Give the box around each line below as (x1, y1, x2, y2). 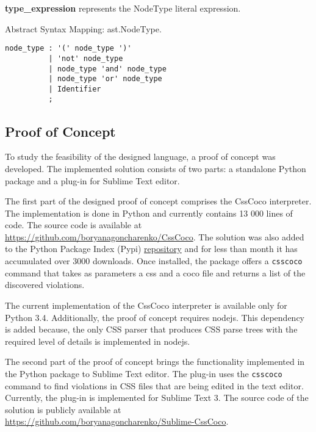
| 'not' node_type (48, 54, 123, 63)
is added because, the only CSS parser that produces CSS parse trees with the (5, 323, 298, 336)
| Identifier (48, 84, 101, 93)
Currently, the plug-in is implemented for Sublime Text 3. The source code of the (5, 391, 309, 404)
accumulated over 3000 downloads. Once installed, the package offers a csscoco (5, 254, 303, 267)
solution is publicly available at (5, 403, 121, 416)
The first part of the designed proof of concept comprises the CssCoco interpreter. (5, 195, 312, 207)
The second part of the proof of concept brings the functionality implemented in (5, 355, 305, 368)
